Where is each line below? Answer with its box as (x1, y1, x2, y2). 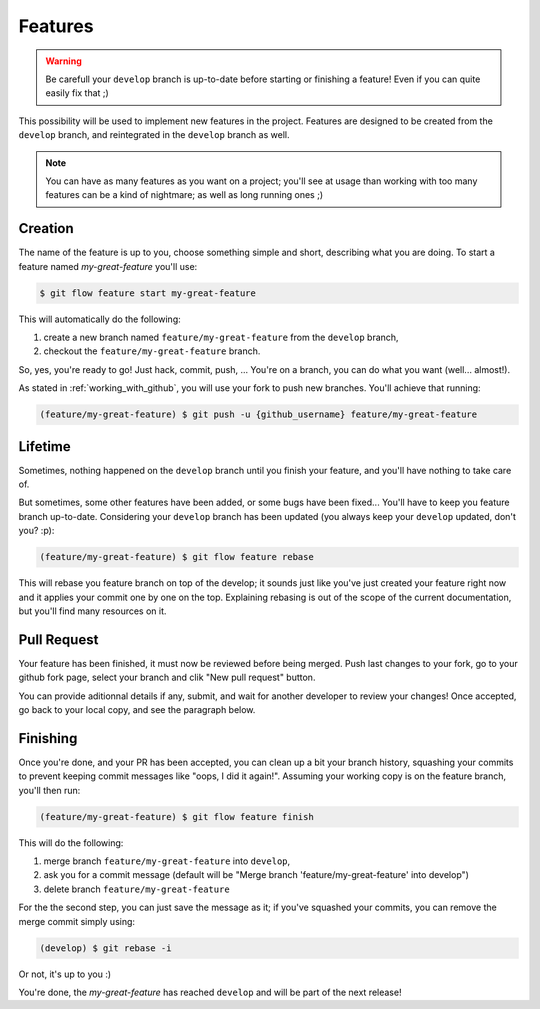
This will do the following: (18, 836, 124, 849)
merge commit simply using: (18, 915, 135, 927)
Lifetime (18, 438, 72, 455)
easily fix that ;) (45, 87, 109, 99)
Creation (18, 220, 74, 237)
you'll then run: (18, 784, 81, 796)
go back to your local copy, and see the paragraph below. (18, 703, 256, 715)
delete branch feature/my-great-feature (43, 883, 230, 895)
